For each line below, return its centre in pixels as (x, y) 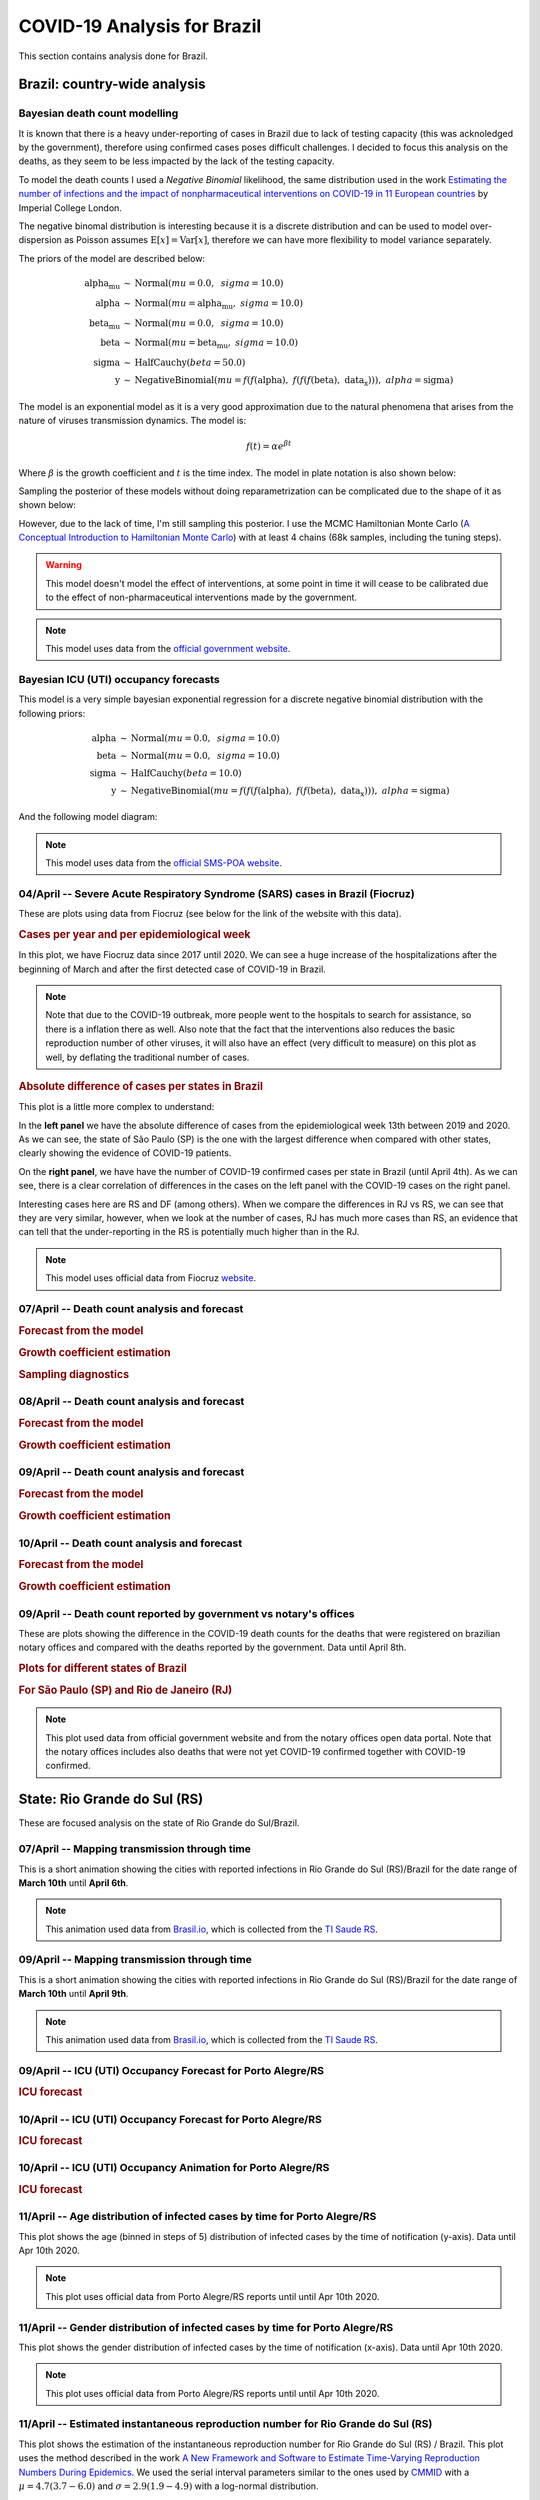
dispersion (40, 240)
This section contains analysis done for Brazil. (113, 56)
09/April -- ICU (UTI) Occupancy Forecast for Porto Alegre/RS (171, 2070)
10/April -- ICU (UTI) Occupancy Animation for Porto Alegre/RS (174, 2168)
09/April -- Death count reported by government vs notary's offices (186, 1613)
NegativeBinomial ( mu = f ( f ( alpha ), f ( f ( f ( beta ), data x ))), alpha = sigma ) (294, 381)
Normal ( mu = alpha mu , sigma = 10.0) (219, 304)
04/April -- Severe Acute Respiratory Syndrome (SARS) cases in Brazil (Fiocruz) (216, 893)
